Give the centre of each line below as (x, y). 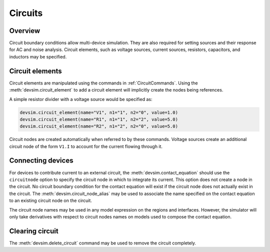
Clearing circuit (34, 231)
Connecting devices (41, 161)
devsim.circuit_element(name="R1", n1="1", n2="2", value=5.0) (99, 119)
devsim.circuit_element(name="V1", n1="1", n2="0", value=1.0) (99, 112)
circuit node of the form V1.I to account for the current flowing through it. (86, 146)
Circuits (26, 13)
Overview (25, 31)
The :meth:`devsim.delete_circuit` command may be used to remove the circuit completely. (103, 243)
